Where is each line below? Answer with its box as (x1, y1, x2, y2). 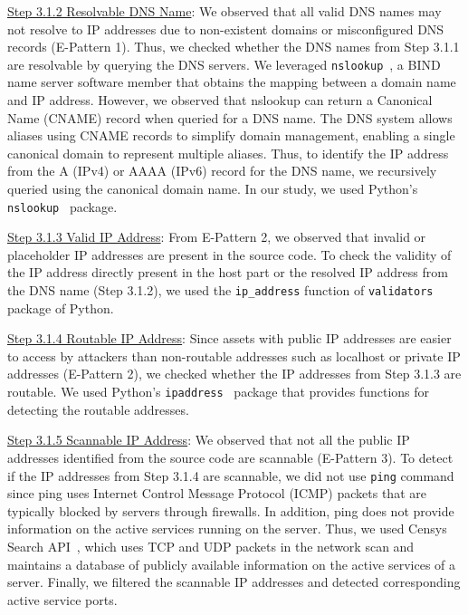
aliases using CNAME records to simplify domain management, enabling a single (7, 126, 455, 145)
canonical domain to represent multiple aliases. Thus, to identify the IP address (7, 143, 449, 162)
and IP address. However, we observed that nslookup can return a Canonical (7, 91, 433, 110)
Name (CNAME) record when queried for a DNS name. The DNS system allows (7, 108, 453, 127)
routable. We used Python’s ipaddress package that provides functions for (7, 382, 430, 401)
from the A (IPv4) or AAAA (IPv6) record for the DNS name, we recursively (7, 161, 437, 180)
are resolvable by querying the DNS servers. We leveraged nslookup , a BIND (7, 54, 441, 73)
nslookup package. (7, 197, 118, 216)
